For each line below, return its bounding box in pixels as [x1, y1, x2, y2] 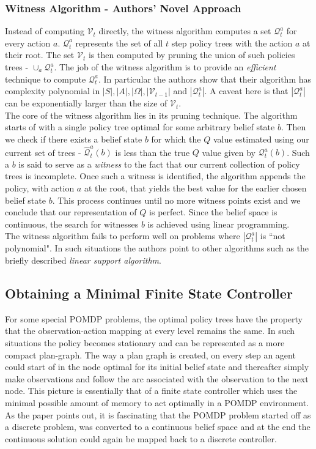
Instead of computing [5, 24, 84, 37]
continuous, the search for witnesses [5, 217, 139, 230]
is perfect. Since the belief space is [149, 206, 277, 218]
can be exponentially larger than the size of [5, 97, 167, 109]
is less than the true [115, 146, 190, 158]
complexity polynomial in [5, 84, 100, 97]
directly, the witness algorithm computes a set [98, 24, 271, 37]
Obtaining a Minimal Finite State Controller [5, 284, 293, 303]
